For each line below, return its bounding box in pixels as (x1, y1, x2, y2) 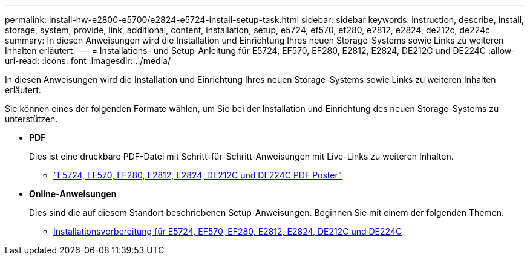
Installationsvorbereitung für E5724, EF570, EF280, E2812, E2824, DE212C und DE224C (53, 226, 402, 236)
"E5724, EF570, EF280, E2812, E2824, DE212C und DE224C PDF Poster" (53, 170, 342, 180)
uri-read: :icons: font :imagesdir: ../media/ (5, 56, 171, 66)
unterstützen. (5, 114, 58, 124)
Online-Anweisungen (29, 189, 117, 199)
